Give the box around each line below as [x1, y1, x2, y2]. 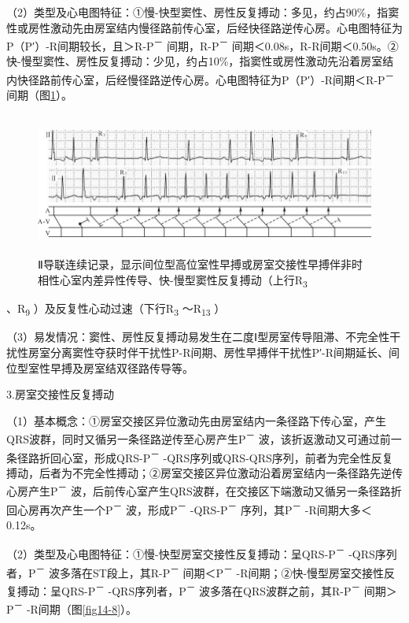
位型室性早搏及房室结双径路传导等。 [6, 359, 193, 376]
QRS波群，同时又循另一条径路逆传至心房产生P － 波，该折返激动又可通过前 [6, 428, 391, 447]
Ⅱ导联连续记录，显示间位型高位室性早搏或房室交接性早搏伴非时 [38, 256, 363, 273]
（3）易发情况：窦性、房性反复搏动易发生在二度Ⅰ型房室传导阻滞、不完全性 [6, 328, 390, 345]
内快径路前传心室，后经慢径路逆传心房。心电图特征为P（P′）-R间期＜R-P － [6, 69, 395, 87]
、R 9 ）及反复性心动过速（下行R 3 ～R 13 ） [6, 300, 226, 318]
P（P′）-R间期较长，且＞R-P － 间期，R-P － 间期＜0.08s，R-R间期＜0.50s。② [6, 35, 399, 54]
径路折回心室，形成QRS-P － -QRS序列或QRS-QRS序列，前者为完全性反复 [17, 447, 393, 465]
